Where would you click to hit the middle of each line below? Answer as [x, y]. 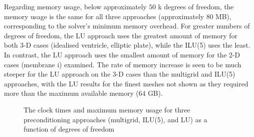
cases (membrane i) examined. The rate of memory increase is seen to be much [123, 64]
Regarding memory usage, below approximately [75, 6]
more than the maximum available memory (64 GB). [84, 93]
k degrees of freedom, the [196, 6]
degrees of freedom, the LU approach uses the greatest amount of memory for [121, 35]
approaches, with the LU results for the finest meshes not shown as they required [126, 83]
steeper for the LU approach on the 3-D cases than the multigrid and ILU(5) [120, 74]
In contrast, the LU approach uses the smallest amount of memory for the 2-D [122, 54]
